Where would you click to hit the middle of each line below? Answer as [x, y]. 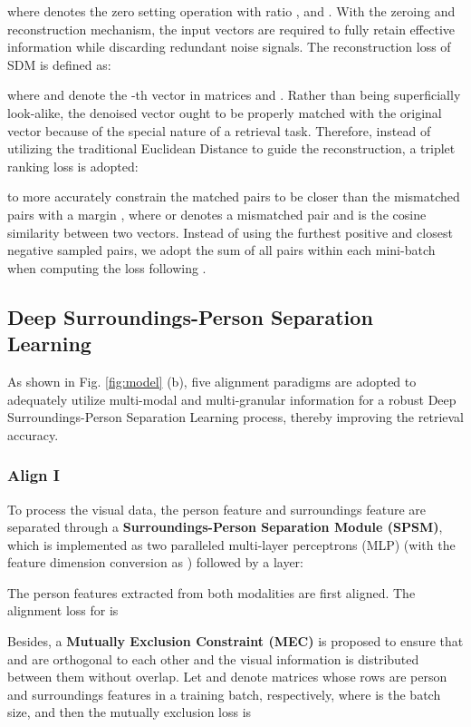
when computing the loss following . [107, 267]
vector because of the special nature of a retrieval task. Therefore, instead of [219, 130]
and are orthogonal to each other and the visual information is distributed [213, 658]
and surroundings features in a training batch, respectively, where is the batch [224, 694]
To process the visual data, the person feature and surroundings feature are [216, 509]
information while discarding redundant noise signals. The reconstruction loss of [229, 47]
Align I [34, 475]
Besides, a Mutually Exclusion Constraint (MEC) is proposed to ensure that [235, 641]
